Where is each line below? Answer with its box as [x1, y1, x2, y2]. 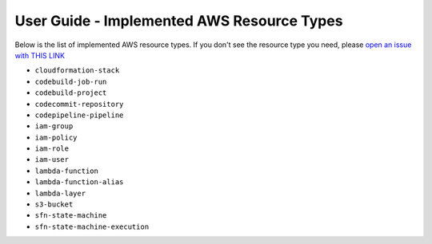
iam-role [34, 144, 70, 153]
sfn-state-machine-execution [34, 222, 150, 231]
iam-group [34, 122, 74, 131]
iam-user [34, 155, 70, 164]
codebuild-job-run [34, 77, 107, 86]
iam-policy [34, 132, 78, 142]
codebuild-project [34, 89, 107, 97]
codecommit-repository [34, 100, 124, 108]
